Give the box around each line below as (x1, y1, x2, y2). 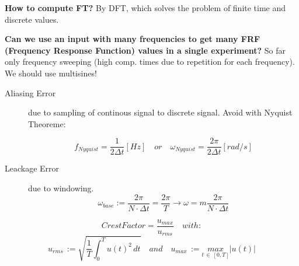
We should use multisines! (5, 66, 97, 79)
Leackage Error (5, 162, 60, 174)
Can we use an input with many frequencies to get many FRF (5, 33, 260, 45)
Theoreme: (28, 117, 66, 129)
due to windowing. (28, 182, 94, 194)
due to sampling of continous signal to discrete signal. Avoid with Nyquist (28, 106, 293, 118)
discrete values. (5, 13, 59, 25)
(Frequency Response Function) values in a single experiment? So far (5, 44, 286, 56)
